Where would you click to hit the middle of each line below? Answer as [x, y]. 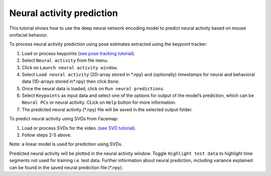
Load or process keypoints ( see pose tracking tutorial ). [79, 53]
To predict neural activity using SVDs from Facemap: [64, 119]
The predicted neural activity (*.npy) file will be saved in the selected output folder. [107, 109]
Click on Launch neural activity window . [70, 67]
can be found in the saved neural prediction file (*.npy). [66, 167]
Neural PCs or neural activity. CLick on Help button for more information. [99, 102]
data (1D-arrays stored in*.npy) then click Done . [71, 81]
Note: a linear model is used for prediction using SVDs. [66, 144]
